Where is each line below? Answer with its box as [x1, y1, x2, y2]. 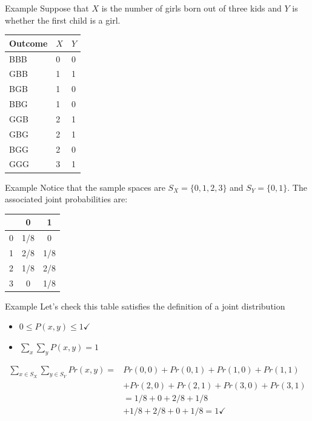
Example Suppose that [5, 2, 89, 14]
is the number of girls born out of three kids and [101, 2, 282, 14]
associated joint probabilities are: [5, 193, 128, 205]
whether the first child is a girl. [5, 13, 121, 26]
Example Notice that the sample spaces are [5, 181, 165, 193]
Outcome [9, 36, 48, 49]
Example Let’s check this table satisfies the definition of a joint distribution [5, 299, 285, 312]
